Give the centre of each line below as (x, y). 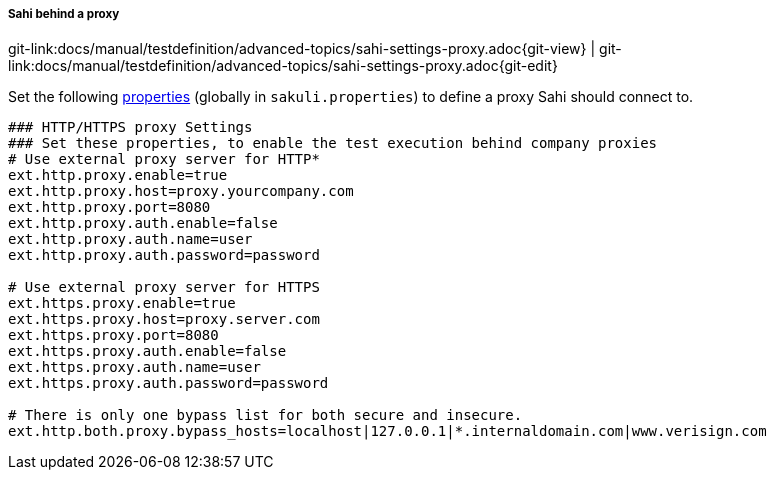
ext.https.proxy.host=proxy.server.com (164, 319)
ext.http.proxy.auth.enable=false (143, 223)
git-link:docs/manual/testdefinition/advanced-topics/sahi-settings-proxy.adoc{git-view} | (302, 49)
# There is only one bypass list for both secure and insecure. (265, 415)
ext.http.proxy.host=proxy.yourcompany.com (181, 191)
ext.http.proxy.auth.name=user (130, 239)
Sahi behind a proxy (64, 14)
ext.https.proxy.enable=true (122, 303)
